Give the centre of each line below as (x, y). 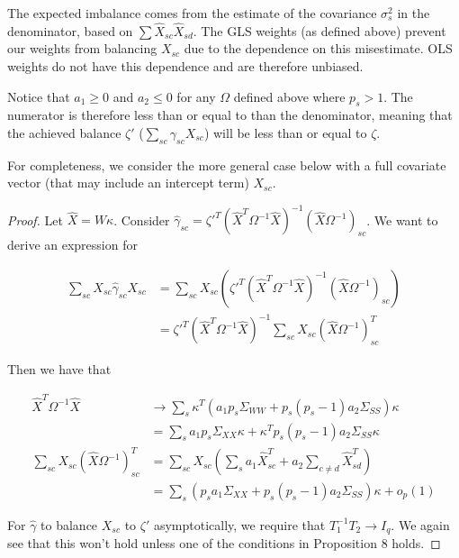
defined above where (289, 96)
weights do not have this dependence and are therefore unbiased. (185, 66)
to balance (69, 524)
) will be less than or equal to (285, 132)
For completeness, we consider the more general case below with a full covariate (227, 165)
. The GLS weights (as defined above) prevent (319, 30)
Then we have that (59, 369)
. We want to (402, 220)
